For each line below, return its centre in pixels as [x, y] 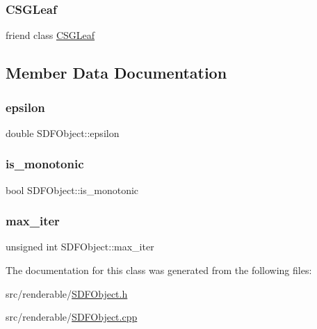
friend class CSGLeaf [50, 35]
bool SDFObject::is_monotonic [72, 190]
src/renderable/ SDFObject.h [67, 293]
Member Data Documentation [116, 73]
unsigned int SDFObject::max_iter [80, 247]
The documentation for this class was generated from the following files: [159, 270]
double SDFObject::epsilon [63, 133]
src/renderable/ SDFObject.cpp [72, 317]
